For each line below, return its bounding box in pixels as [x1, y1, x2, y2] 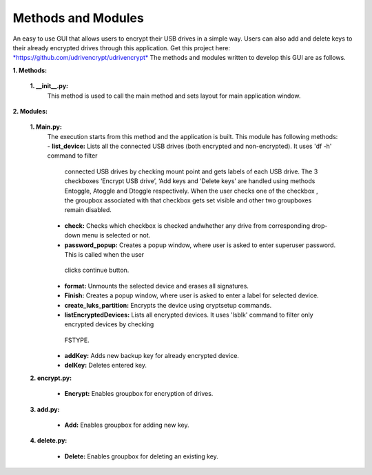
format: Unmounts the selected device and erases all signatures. [64, 282, 249, 290]
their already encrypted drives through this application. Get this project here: [12, 43, 231, 52]
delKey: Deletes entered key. [64, 361, 147, 370]
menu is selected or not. [81, 231, 151, 240]
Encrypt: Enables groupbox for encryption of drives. [64, 390, 214, 398]
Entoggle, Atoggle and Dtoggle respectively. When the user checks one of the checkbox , [64, 187, 318, 195]
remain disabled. [64, 206, 112, 214]
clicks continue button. [64, 266, 130, 275]
